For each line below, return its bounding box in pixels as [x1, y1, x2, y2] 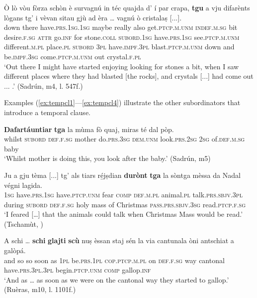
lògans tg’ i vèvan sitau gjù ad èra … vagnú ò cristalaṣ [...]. [4, 12, 182, 22]
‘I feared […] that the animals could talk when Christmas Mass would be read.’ [4, 209, 243, 219]
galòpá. [4, 245, 26, 256]
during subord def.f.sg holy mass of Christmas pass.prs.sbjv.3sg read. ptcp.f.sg [4, 199, 246, 209]
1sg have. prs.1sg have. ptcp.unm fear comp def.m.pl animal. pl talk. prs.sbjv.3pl [4, 189, 243, 200]
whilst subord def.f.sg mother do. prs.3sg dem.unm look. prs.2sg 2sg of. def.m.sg [4, 134, 245, 144]
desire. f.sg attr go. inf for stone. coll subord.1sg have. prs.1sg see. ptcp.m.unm [4, 31, 240, 42]
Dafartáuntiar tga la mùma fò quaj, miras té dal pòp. [4, 124, 174, 134]
